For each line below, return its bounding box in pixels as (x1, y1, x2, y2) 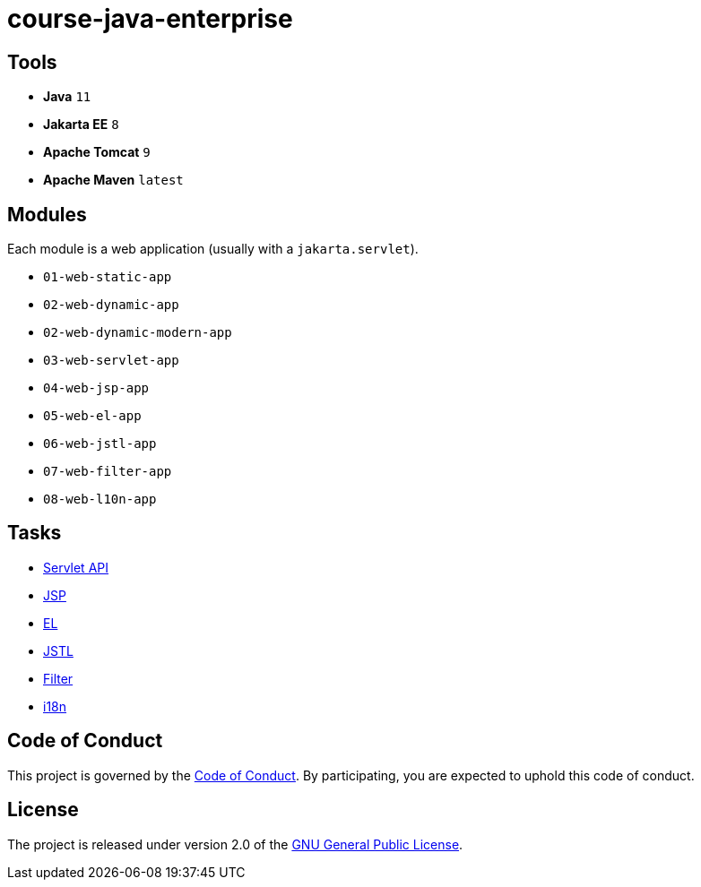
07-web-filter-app (43, 464, 172, 479)
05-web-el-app (43, 409, 142, 424)
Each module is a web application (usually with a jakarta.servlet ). (7, 241, 419, 257)
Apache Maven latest (43, 172, 184, 188)
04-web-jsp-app (43, 381, 150, 396)
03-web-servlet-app (43, 353, 179, 368)
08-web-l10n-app (43, 492, 157, 507)
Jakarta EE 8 (43, 116, 119, 133)
